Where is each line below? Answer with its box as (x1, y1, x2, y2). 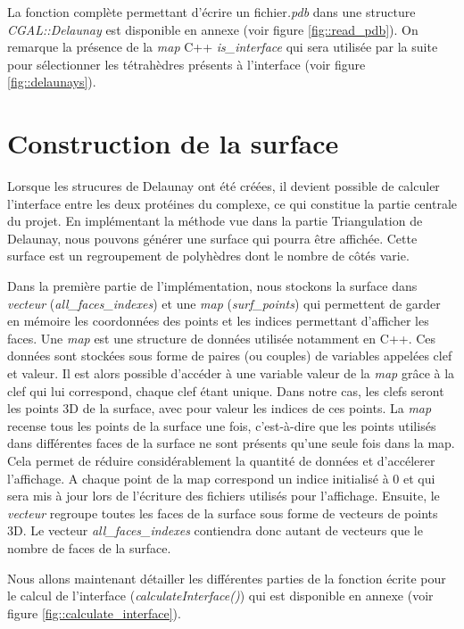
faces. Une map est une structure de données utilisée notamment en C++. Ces (7, 328, 436, 347)
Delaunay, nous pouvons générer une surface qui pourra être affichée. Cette (7, 228, 418, 247)
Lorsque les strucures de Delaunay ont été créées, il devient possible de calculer (7, 177, 440, 195)
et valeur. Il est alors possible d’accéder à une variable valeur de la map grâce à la (7, 364, 455, 383)
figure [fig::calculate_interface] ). (7, 603, 181, 622)
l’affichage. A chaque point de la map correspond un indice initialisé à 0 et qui (7, 468, 435, 487)
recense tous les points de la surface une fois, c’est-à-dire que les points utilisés (7, 416, 436, 435)
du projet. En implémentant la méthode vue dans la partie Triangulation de (7, 211, 423, 230)
